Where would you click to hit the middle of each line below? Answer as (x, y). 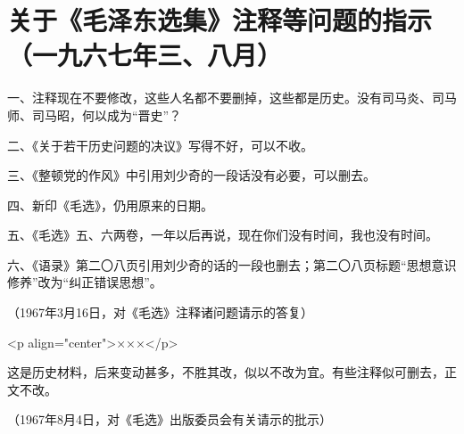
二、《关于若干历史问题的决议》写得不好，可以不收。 (160, 145)
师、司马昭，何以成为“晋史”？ (95, 115)
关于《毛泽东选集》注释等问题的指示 (220, 20)
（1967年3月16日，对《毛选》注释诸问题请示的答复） (160, 312)
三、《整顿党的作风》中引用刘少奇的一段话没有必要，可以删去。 (191, 175)
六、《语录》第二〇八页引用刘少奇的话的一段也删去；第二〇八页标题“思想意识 (232, 264)
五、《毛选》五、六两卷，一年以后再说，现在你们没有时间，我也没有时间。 (223, 235)
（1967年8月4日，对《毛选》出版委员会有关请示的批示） (170, 419)
